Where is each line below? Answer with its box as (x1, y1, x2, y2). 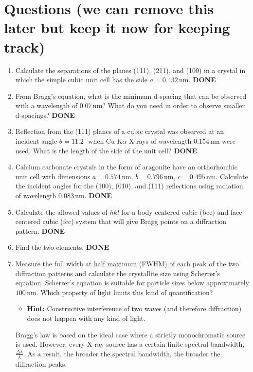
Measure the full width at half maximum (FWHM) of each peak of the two (15, 259, 239, 268)
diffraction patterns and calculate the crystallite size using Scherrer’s (15, 268, 220, 278)
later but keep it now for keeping (4, 18, 230, 37)
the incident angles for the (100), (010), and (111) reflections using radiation (15, 181, 243, 191)
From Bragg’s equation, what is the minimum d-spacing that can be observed (15, 91, 247, 101)
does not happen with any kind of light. (27, 313, 145, 323)
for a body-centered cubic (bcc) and (121, 206, 229, 217)
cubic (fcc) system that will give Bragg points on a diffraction (42, 216, 227, 226)
